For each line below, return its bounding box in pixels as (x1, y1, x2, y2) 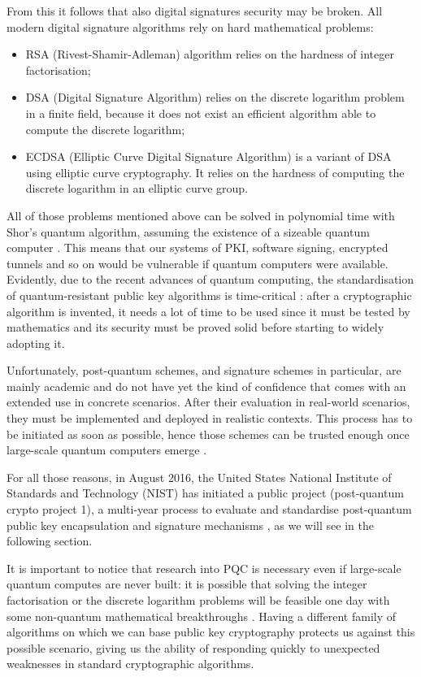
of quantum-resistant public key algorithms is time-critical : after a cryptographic (7, 286, 412, 303)
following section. (7, 532, 93, 549)
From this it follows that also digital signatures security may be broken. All (7, 2, 383, 19)
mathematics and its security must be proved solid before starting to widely (7, 319, 384, 336)
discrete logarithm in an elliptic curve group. (25, 180, 249, 197)
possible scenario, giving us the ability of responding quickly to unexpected (7, 639, 380, 656)
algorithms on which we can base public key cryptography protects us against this (7, 623, 415, 640)
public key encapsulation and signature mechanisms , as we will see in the (7, 516, 374, 533)
